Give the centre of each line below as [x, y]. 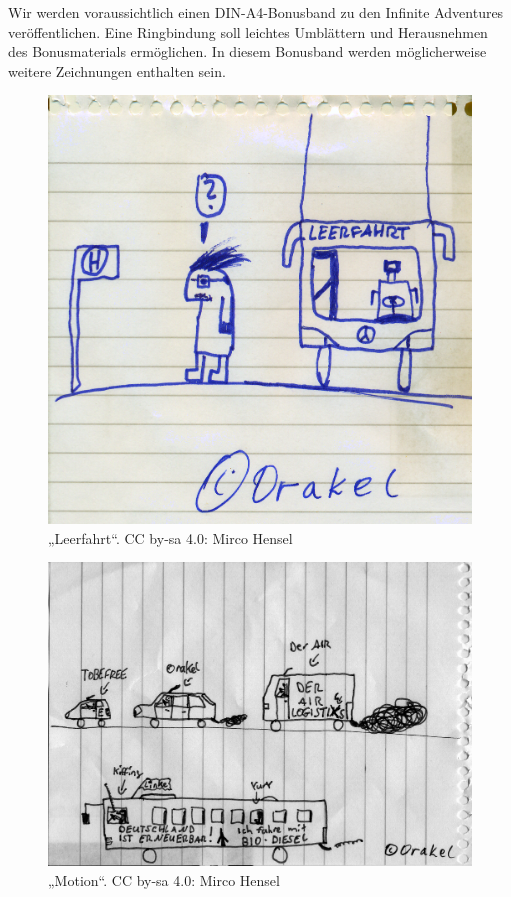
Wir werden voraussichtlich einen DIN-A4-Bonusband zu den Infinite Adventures [256, 12]
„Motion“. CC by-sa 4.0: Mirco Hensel [164, 880]
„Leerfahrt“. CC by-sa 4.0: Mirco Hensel [170, 537]
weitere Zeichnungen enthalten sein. [117, 70]
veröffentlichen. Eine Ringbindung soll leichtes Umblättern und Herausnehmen [248, 31]
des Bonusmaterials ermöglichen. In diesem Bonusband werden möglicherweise [247, 51]
